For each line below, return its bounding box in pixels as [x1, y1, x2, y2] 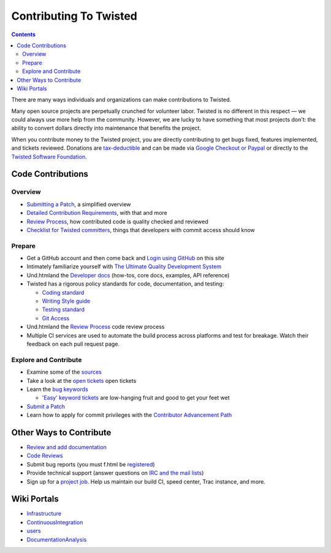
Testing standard [42, 306, 85, 313]
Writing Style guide [42, 298, 91, 305]
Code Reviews [26, 452, 64, 460]
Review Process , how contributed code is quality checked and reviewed [26, 218, 208, 225]
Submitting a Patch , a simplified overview [26, 200, 131, 208]
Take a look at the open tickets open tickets [26, 377, 137, 384]
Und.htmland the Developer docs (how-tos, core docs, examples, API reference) [26, 271, 230, 279]
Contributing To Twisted [11, 9, 137, 23]
